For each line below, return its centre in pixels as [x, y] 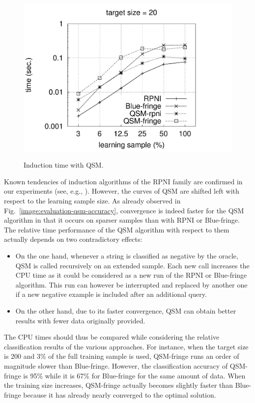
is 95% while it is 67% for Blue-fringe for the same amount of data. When [134, 375]
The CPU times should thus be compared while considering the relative [112, 337]
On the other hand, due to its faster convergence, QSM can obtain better [126, 310]
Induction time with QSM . [64, 165]
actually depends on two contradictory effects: [73, 239]
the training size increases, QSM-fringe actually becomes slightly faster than [119, 385]
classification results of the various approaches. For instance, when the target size [126, 346]
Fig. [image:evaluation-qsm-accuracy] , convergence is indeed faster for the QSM [124, 210]
